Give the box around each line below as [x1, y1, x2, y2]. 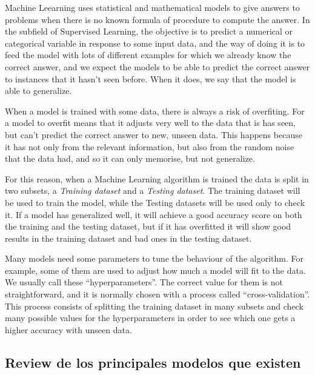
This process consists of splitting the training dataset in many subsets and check [5, 299, 303, 312]
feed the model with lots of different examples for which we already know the [5, 48, 291, 61]
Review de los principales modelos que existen [5, 353, 301, 371]
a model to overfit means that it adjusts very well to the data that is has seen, [5, 116, 296, 129]
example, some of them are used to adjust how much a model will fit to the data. [5, 264, 306, 276]
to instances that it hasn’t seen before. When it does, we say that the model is [5, 72, 296, 85]
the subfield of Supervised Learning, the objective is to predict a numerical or [5, 25, 293, 38]
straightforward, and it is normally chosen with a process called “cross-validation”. [5, 288, 310, 300]
